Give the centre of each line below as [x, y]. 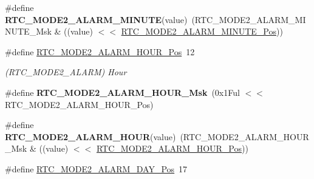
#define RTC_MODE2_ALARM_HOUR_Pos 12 [100, 51]
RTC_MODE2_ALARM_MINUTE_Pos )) [202, 31]
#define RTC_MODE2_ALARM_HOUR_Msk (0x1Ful [122, 92]
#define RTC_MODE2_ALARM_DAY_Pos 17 [96, 168]
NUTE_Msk [28, 31]
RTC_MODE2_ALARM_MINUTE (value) [96, 19]
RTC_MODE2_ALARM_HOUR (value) [90, 136]
